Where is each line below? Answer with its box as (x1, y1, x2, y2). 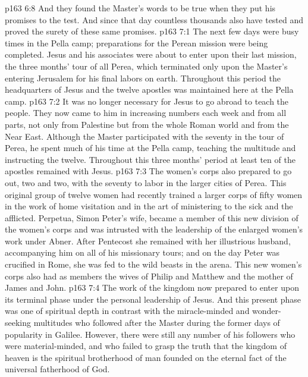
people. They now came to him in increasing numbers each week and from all (5, 106, 287, 119)
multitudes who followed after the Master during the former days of (33, 316, 280, 329)
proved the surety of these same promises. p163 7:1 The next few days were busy (5, 25, 299, 37)
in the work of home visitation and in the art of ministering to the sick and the (5, 200, 293, 212)
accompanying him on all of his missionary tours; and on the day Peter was (5, 246, 279, 259)
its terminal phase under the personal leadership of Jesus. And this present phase (5, 293, 301, 305)
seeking (5, 316, 32, 329)
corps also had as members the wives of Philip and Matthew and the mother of (5, 269, 293, 282)
